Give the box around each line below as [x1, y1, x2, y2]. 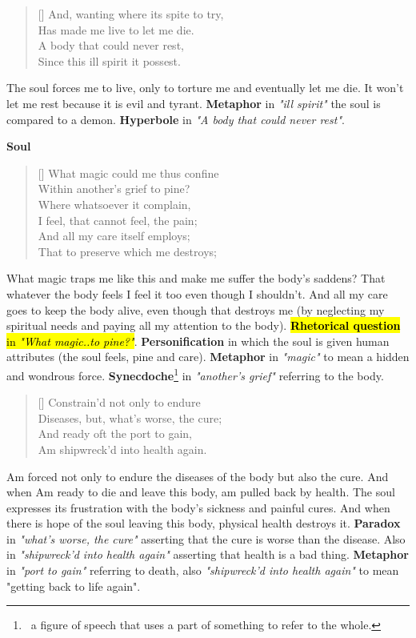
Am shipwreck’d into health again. [38, 440, 207, 457]
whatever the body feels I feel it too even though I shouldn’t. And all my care [6, 285, 388, 302]
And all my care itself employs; [38, 227, 190, 244]
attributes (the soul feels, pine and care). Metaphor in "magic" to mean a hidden [6, 348, 410, 365]
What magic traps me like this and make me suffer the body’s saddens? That [6, 270, 386, 287]
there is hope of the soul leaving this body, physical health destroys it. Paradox [6, 515, 401, 532]
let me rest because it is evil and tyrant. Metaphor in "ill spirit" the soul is [6, 94, 381, 111]
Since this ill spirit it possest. [38, 52, 181, 69]
